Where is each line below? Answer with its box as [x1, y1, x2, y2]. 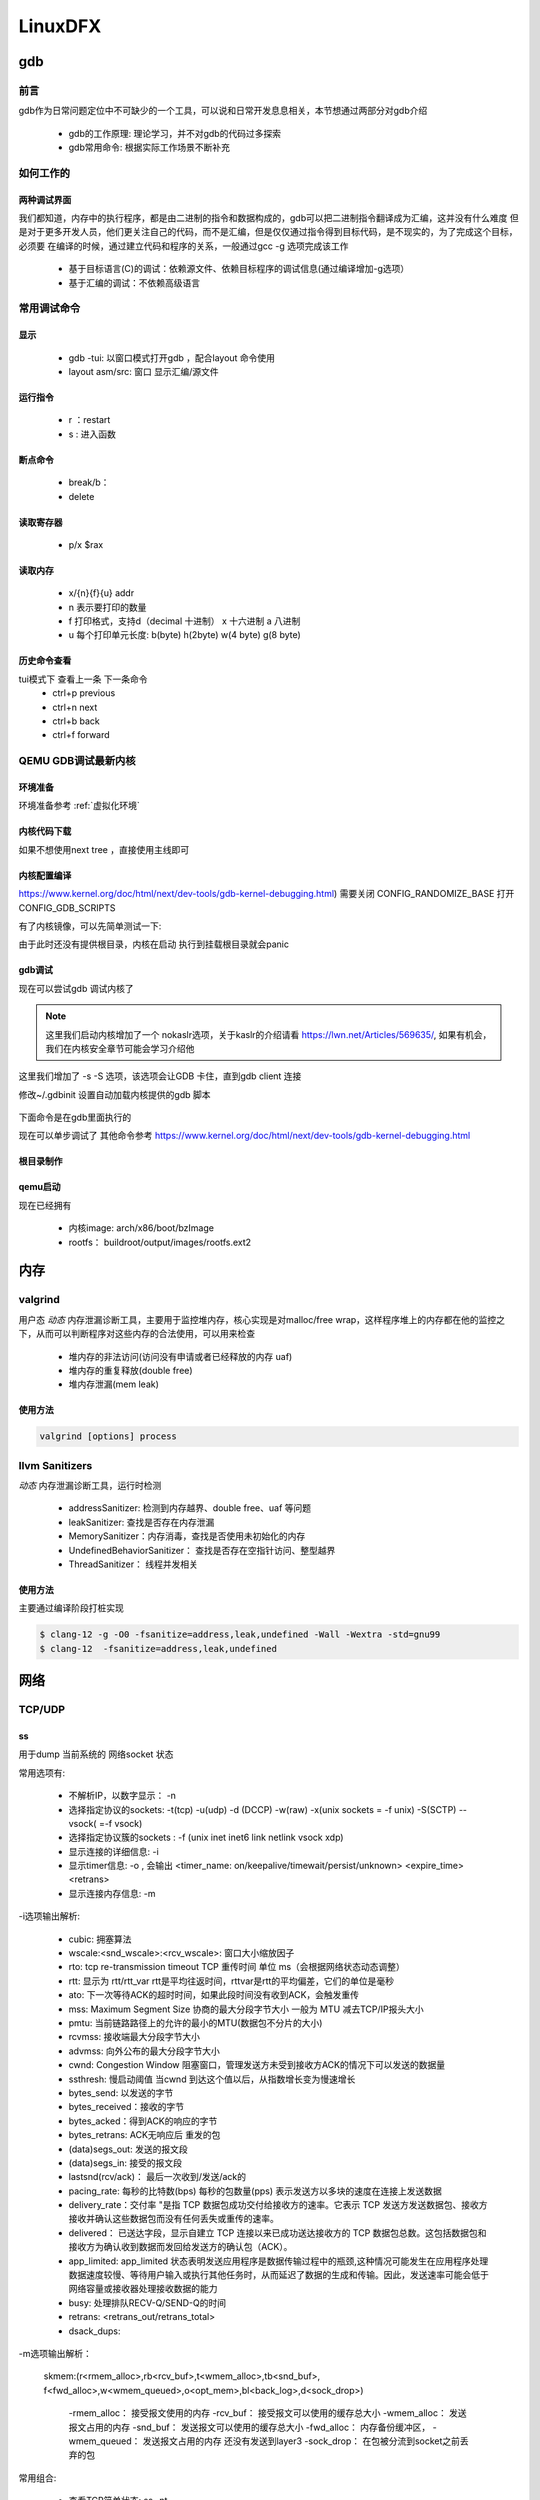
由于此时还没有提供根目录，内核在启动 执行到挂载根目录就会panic [18, 938, 290, 950]
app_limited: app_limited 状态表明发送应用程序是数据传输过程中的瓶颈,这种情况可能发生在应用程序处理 [68, 2255, 489, 2267]
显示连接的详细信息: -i [68, 1845, 159, 1857]
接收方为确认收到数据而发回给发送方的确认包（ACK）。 [68, 2241, 293, 2253]
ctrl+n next [52, 701, 98, 713]
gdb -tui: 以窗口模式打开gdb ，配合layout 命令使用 [68, 351, 275, 364]
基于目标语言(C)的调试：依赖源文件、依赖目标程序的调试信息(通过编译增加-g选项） [68, 263, 410, 275]
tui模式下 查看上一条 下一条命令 [18, 673, 149, 685]
